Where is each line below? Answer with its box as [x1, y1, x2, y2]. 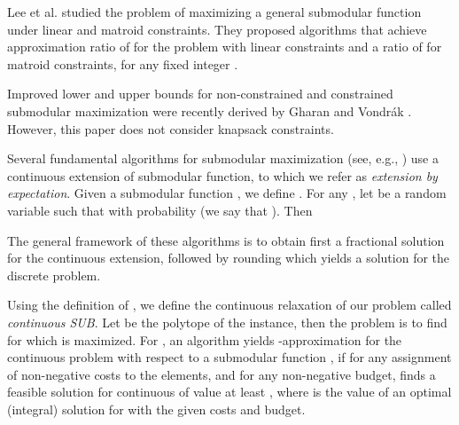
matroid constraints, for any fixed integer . [7, 54, 238, 73]
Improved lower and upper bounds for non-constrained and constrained [7, 84, 393, 103]
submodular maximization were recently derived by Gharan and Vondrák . [7, 101, 412, 120]
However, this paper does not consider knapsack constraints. [7, 119, 334, 138]
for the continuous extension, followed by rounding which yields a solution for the [7, 248, 450, 267]
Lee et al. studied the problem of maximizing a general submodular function [7, 3, 422, 20]
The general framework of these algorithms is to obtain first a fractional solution [7, 231, 445, 249]
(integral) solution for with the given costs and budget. [7, 399, 306, 418]
